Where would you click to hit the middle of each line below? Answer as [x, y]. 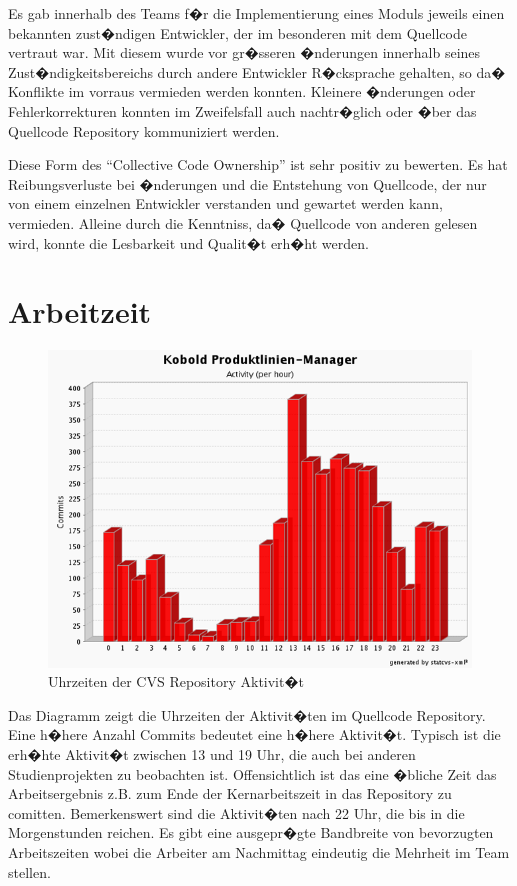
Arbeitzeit [80, 311]
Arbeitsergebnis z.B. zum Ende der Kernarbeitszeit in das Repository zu [230, 793]
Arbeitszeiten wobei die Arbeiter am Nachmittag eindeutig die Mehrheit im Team [259, 851]
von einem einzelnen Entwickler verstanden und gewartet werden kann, [225, 203]
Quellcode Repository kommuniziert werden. [144, 130]
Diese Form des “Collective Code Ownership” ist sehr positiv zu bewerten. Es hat [258, 164]
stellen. [29, 871]
